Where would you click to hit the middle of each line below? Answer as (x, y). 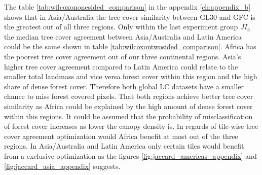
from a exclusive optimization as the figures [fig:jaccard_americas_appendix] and (130, 155)
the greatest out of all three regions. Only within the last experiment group (121, 27)
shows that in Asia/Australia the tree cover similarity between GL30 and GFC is (130, 16)
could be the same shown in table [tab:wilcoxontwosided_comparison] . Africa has (130, 46)
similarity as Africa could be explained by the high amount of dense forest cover (128, 106)
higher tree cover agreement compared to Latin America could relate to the (121, 66)
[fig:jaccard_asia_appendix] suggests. (62, 166)
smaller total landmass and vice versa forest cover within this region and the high (131, 76)
